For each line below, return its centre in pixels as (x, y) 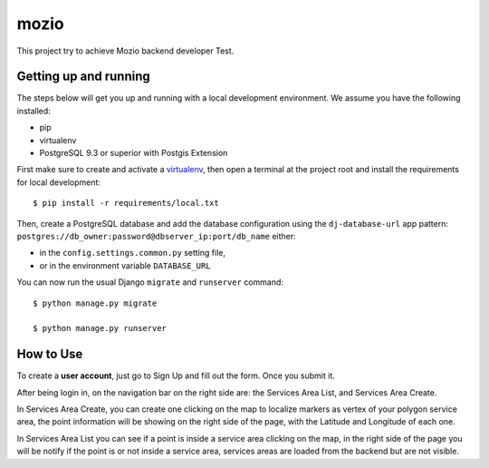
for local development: (59, 182)
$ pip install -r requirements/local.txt (126, 203)
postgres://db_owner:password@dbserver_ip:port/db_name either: (156, 236)
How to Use (50, 354)
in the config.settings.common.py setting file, (133, 253)
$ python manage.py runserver (100, 328)
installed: (34, 111)
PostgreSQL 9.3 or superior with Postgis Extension (134, 153)
